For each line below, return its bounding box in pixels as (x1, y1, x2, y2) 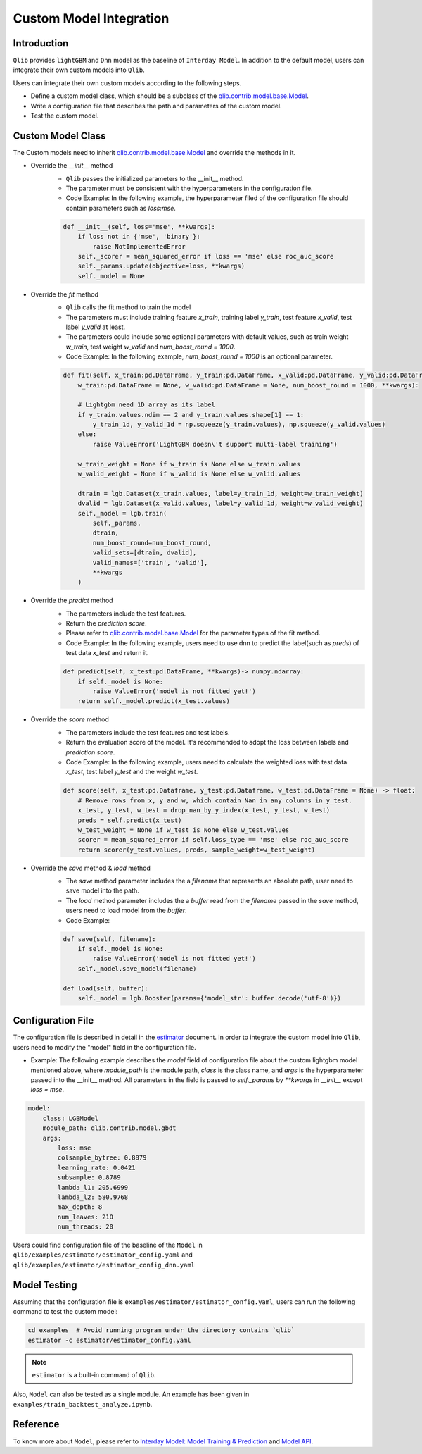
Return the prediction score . (65, 619, 147, 628)
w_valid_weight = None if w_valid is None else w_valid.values (77, 470, 301, 478)
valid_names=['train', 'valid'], (92, 559, 208, 566)
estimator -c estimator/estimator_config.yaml (27, 1336, 191, 1344)
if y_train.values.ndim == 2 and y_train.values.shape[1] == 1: (77, 411, 305, 418)
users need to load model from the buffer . (65, 906, 187, 915)
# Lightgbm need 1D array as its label (77, 401, 216, 409)
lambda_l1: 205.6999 (57, 1183, 129, 1191)
